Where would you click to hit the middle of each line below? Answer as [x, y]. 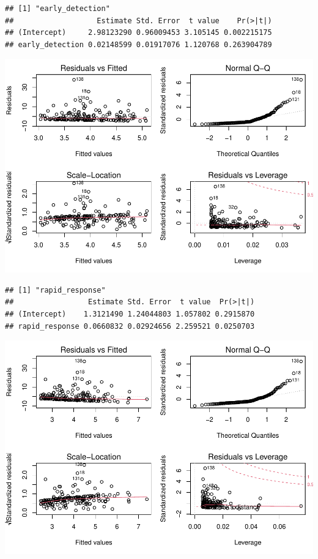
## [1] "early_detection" [57, 9]
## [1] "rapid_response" [55, 290]
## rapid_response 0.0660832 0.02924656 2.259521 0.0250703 [130, 326]
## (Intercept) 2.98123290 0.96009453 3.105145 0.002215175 [139, 33]
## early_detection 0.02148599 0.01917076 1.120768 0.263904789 [139, 44]
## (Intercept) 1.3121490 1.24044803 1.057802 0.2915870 [130, 314]
